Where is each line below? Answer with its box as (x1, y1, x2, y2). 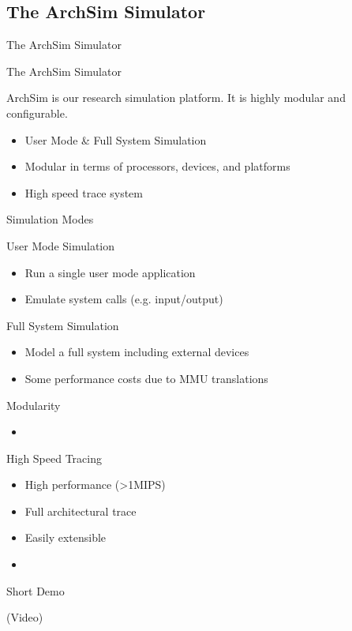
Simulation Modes (6, 211, 94, 227)
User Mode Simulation (6, 237, 115, 254)
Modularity (6, 396, 61, 413)
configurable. (6, 104, 68, 121)
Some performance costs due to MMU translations (24, 370, 268, 386)
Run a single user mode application (24, 264, 196, 280)
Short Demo (6, 582, 65, 599)
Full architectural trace (24, 502, 137, 519)
